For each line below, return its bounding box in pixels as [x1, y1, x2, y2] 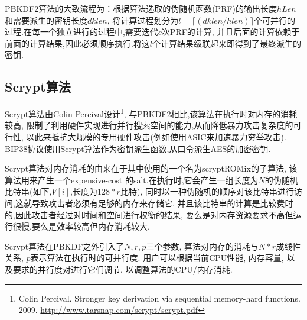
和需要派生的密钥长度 [5, 14, 87, 26]
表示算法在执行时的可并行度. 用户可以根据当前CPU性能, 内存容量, [30, 251, 284, 264]
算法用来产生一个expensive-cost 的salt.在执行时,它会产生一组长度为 [5, 173, 259, 186]
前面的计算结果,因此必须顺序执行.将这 [5, 37, 150, 49]
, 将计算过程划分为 [107, 14, 179, 26]
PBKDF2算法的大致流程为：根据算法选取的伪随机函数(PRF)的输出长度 [5, 2, 277, 14]
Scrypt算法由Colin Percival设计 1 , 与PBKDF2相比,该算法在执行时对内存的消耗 [5, 106, 298, 119]
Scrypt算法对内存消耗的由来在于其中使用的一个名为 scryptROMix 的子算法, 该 [5, 162, 298, 174]
